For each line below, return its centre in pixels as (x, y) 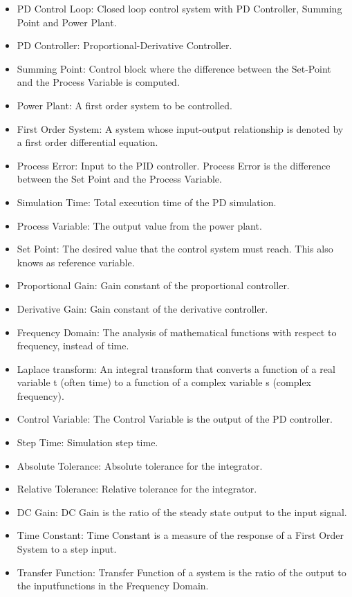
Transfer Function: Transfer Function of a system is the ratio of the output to (182, 572)
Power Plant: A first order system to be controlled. (124, 105)
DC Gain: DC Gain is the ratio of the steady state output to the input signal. (182, 512)
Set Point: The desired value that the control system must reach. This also (175, 249)
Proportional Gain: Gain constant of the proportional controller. (153, 285)
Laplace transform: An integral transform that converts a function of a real (176, 368)
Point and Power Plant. (67, 22)
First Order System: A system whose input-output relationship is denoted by (180, 128)
